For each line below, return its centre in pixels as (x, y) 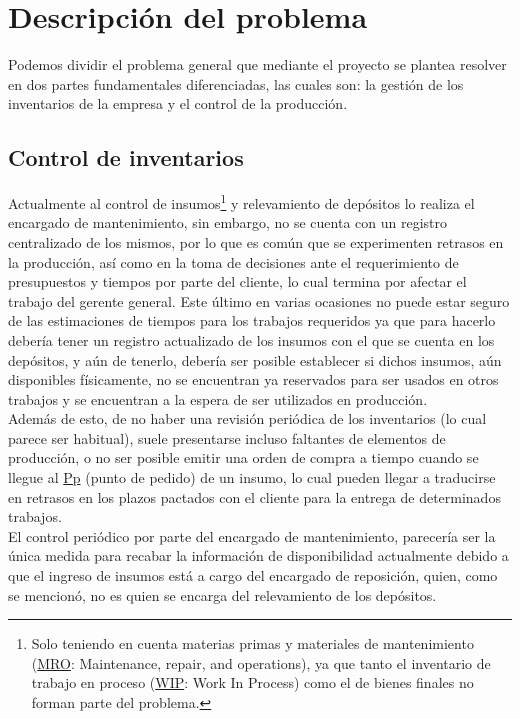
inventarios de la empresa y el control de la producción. (178, 103)
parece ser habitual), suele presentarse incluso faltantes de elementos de (227, 437)
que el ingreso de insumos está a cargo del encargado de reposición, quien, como (253, 575)
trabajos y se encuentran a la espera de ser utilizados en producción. (218, 398)
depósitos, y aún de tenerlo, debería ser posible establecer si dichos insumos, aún (255, 359)
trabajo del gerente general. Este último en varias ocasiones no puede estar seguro (259, 300)
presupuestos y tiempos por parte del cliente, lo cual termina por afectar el (237, 281)
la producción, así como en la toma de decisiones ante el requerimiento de (233, 261)
